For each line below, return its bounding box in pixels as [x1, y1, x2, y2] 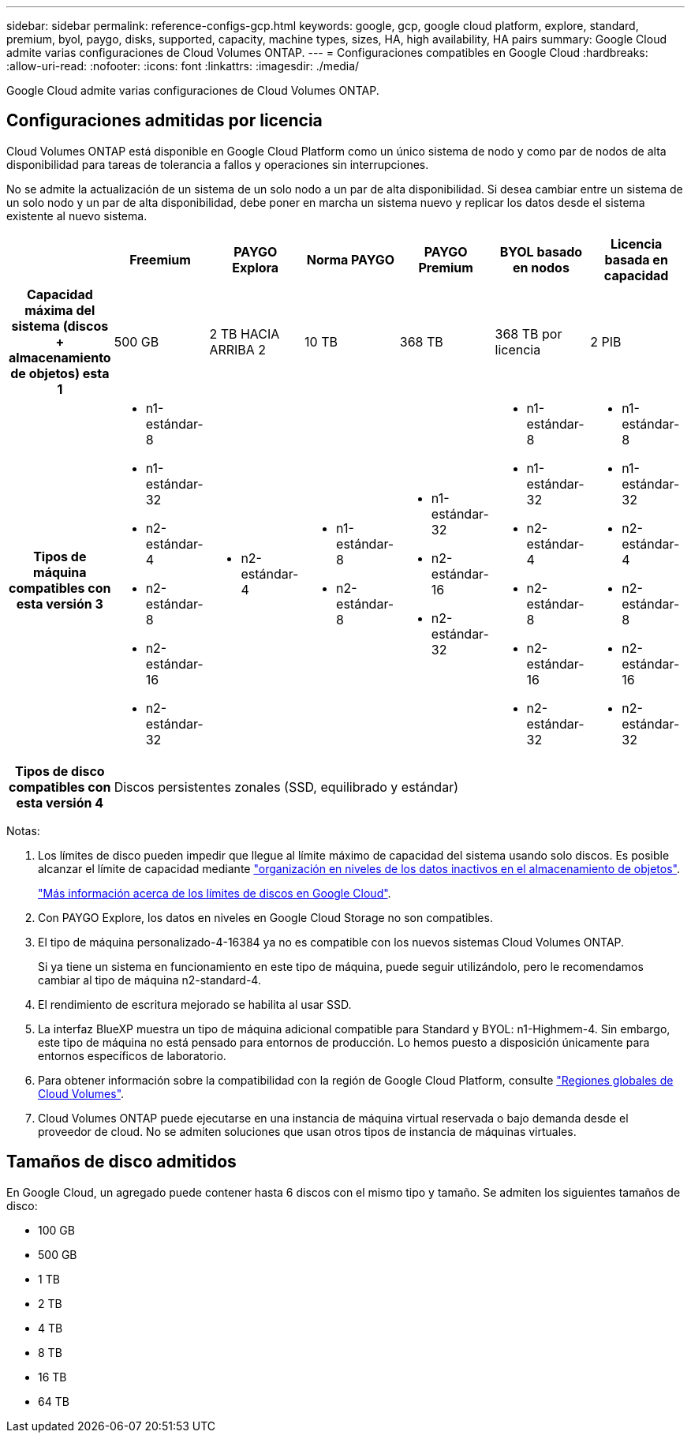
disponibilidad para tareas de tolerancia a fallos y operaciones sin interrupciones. [6, 157, 429, 171]
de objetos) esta [10, 365, 110, 381]
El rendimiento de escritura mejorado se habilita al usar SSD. [38, 997, 352, 1011]
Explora [232, 259, 279, 275]
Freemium [129, 251, 191, 268]
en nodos [512, 259, 570, 275]
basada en [604, 251, 668, 268]
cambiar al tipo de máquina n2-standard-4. [38, 972, 261, 987]
